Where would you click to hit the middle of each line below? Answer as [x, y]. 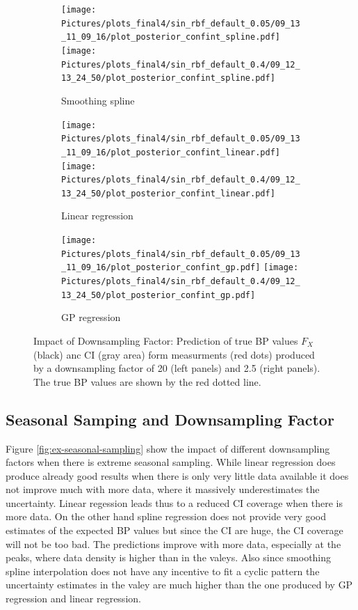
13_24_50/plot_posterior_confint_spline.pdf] [168, 78]
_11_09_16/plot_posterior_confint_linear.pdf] [171, 152]
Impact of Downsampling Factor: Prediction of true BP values [166, 340]
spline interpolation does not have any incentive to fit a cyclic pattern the [163, 571]
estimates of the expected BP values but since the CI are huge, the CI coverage [174, 530]
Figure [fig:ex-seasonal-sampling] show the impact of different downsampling [168, 448]
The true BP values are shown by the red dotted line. [147, 381]
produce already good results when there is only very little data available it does [177, 475]
